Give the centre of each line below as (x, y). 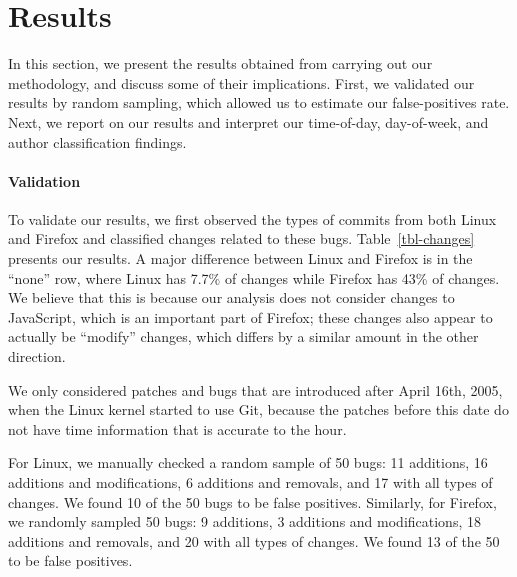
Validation (44, 180)
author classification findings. (97, 141)
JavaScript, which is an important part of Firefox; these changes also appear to (250, 316)
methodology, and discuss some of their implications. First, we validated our (241, 82)
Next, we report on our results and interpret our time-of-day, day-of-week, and (248, 121)
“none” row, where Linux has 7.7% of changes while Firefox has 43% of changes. (254, 277)
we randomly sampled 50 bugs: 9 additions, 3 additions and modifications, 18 (244, 521)
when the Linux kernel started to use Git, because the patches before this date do (258, 409)
